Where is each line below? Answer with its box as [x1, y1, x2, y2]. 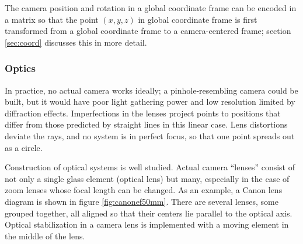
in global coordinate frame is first [138, 13, 257, 25]
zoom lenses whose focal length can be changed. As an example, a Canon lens [5, 184, 283, 196]
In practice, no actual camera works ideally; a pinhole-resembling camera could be [5, 84, 298, 96]
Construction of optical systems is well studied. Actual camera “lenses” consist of [5, 161, 295, 173]
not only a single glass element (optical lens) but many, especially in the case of [5, 172, 290, 184]
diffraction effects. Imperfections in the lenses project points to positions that [5, 106, 281, 119]
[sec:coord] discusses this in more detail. [5, 36, 147, 48]
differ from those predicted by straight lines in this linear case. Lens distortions [5, 118, 288, 130]
